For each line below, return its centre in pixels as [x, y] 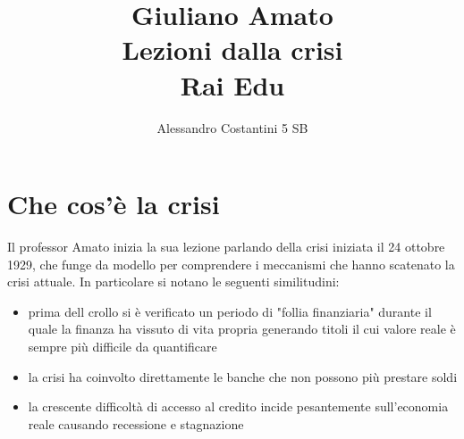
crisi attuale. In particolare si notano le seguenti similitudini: [173, 282]
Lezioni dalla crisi [232, 50]
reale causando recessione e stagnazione [136, 423]
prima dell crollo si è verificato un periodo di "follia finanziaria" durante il [230, 311]
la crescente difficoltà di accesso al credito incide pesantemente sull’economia [238, 406]
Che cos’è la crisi [114, 204]
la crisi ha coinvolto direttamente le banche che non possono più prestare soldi [243, 376]
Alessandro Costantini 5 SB [232, 127]
